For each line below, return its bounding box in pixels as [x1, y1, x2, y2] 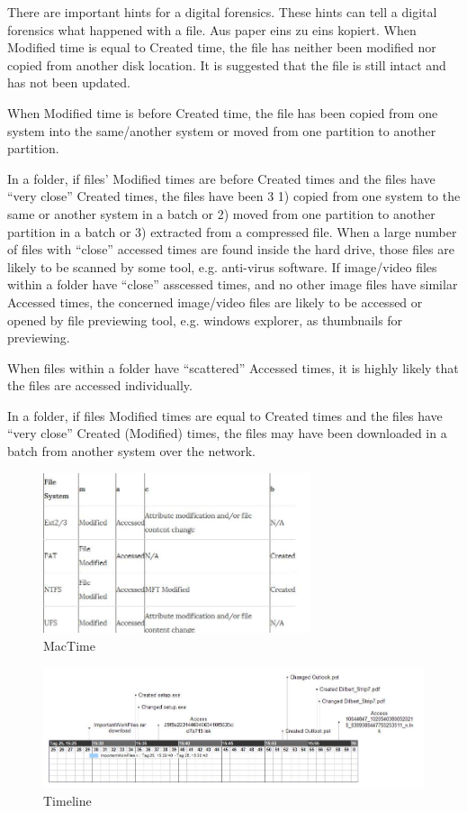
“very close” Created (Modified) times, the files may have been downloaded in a [7, 424, 447, 443]
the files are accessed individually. [7, 376, 193, 395]
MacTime [43, 635, 95, 654]
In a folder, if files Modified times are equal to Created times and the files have [7, 406, 443, 425]
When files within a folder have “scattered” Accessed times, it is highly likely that [7, 358, 459, 377]
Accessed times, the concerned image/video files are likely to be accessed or [7, 292, 423, 311]
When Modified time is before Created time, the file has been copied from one [7, 103, 438, 122]
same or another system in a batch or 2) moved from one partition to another [7, 204, 436, 223]
